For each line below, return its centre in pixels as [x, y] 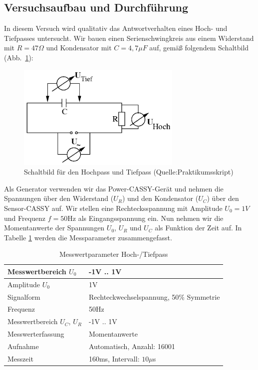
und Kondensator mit [79, 48]
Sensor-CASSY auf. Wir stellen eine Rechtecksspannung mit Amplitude [113, 208]
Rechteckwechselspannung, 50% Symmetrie [154, 296]
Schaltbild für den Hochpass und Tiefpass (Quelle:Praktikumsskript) [129, 172]
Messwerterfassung [36, 334]
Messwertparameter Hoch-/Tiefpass [114, 254]
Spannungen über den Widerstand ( [59, 198]
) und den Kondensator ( [160, 198]
